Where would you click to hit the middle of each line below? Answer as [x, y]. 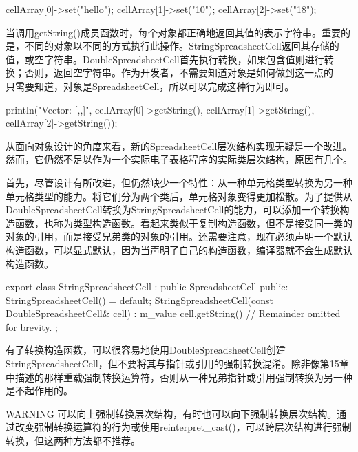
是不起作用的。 [39, 390]
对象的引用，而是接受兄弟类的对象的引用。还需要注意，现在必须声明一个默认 [179, 236]
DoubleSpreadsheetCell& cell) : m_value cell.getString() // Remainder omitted [173, 313]
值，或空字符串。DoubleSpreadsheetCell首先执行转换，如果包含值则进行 [165, 59]
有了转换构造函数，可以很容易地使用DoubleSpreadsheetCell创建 [146, 350]
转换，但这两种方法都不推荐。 [73, 441]
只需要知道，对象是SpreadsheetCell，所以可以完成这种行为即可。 [150, 86]
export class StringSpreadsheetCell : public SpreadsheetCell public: [147, 287]
